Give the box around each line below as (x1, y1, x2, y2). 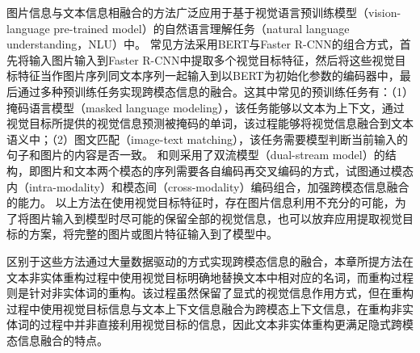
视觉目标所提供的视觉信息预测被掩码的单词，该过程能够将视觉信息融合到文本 (6, 115, 414, 132)
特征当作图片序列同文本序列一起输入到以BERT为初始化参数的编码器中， (17, 67, 400, 84)
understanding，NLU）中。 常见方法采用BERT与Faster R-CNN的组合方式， (6, 36, 400, 53)
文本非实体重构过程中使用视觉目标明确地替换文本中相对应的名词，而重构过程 (6, 268, 414, 285)
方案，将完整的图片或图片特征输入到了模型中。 (28, 225, 278, 242)
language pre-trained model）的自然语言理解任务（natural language (6, 19, 350, 36)
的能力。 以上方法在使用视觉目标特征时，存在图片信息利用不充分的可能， (6, 194, 395, 211)
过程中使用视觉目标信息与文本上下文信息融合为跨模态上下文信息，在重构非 (6, 300, 402, 317)
